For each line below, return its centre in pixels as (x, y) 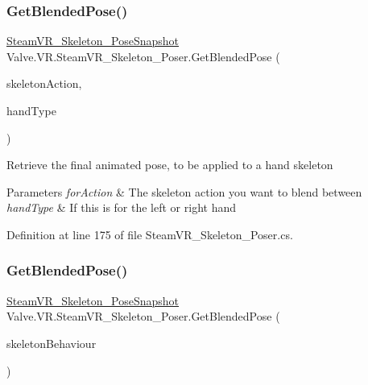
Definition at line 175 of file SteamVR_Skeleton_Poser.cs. (150, 234)
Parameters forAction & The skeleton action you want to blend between (184, 191)
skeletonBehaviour (52, 343)
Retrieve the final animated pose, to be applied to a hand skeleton (170, 165)
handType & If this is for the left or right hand (121, 207)
